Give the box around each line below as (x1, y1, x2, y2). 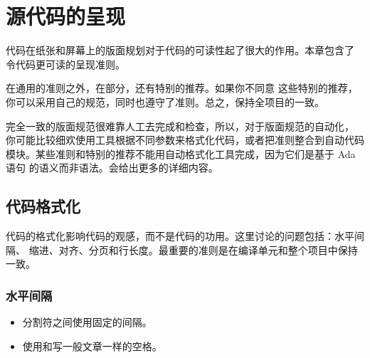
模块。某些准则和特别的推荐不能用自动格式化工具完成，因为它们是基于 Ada (6, 146, 356, 161)
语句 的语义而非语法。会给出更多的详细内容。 (6, 160, 218, 175)
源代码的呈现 (6, 1, 126, 31)
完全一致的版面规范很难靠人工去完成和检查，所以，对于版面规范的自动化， (6, 118, 354, 133)
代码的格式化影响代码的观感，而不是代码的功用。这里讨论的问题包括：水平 (6, 228, 354, 243)
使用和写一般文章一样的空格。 (22, 338, 162, 353)
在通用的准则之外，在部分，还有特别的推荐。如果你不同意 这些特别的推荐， (6, 80, 358, 95)
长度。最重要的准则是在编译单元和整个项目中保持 (128, 242, 358, 257)
